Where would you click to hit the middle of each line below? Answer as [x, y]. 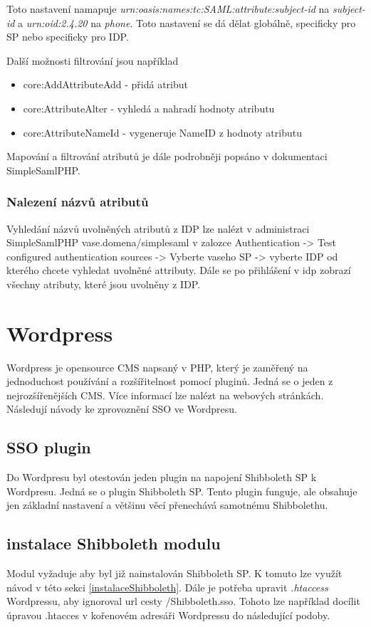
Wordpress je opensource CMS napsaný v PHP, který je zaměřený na [157, 367]
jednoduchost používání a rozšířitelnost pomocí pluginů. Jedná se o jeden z [170, 381]
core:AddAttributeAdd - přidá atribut [106, 84]
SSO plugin [49, 447]
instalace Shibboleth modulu [114, 543]
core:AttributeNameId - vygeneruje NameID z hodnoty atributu [162, 132]
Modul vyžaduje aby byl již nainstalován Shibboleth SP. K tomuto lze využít [174, 573]
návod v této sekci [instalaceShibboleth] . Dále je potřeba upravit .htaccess [167, 587]
